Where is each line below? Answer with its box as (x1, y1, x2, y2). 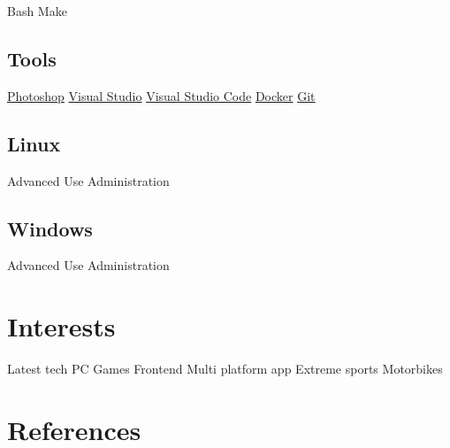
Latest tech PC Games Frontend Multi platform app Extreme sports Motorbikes (7, 359, 443, 378)
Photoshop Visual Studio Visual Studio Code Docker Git (7, 86, 316, 104)
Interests (7, 308, 116, 344)
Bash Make (7, 2, 67, 19)
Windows (7, 214, 93, 242)
